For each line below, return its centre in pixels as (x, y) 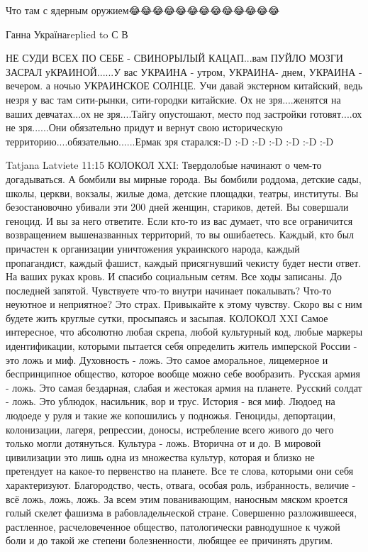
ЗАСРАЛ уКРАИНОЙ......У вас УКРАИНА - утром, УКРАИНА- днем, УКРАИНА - (184, 71)
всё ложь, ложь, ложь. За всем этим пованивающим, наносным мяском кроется (177, 498)
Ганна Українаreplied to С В (67, 34)
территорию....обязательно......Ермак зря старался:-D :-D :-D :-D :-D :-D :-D (170, 141)
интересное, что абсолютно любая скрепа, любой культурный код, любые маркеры (184, 332)
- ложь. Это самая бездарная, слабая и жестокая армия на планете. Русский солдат (184, 387)
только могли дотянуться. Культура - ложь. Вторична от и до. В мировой (163, 443)
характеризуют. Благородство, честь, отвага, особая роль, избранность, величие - (181, 485)
